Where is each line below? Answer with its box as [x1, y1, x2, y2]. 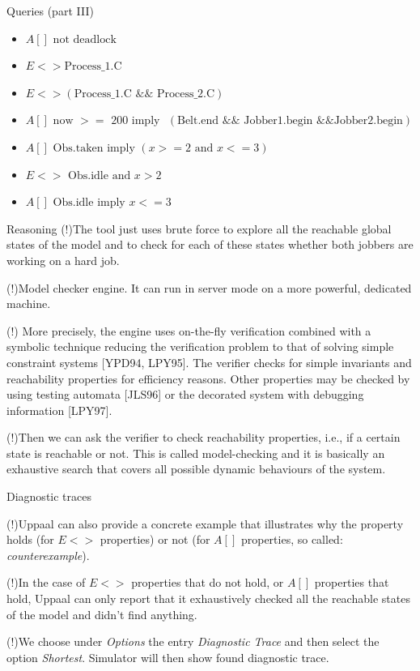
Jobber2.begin [333, 115, 403, 127]
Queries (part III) [6, 2, 94, 19]
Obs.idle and [68, 169, 131, 182]
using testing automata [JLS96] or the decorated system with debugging [6, 386, 364, 403]
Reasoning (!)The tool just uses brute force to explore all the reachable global [6, 220, 392, 237]
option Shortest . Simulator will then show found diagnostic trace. [6, 648, 329, 665]
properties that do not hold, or [131, 574, 284, 591]
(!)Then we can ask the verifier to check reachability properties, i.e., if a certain [6, 429, 401, 446]
